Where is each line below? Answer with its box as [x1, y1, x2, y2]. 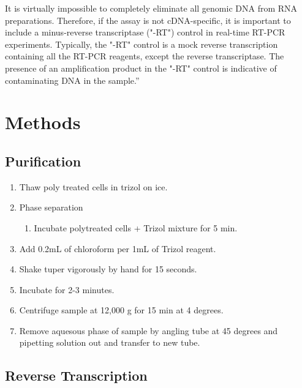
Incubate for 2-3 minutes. [19, 283, 115, 296]
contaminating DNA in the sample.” [5, 73, 140, 86]
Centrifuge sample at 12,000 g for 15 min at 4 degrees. [19, 304, 224, 316]
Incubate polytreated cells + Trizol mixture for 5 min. [34, 221, 238, 234]
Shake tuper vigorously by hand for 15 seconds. [19, 263, 197, 275]
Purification [5, 151, 81, 170]
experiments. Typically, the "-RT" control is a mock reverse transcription [5, 37, 278, 50]
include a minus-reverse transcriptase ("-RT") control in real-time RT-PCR [5, 26, 285, 39]
